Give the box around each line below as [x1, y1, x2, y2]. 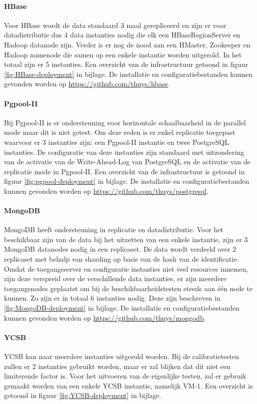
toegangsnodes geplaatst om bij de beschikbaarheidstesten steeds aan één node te [4, 283, 253, 293]
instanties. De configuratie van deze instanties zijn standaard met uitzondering [4, 146, 244, 157]
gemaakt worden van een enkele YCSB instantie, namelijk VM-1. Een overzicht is [4, 380, 253, 391]
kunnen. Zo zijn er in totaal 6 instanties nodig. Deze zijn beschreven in [4, 293, 221, 303]
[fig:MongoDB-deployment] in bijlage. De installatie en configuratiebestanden [4, 303, 240, 313]
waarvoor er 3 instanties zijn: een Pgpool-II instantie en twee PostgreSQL [4, 136, 229, 147]
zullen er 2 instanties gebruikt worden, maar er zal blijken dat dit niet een [4, 361, 231, 371]
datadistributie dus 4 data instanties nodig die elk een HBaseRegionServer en [4, 29, 241, 40]
